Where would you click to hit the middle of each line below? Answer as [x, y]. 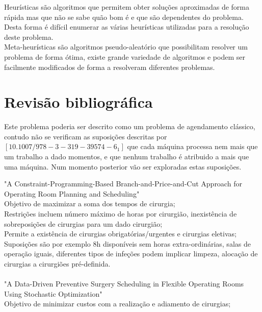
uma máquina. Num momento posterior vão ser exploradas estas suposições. [123, 166]
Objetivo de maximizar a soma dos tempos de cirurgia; [90, 203]
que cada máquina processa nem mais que [192, 146]
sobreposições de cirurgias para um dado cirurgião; [83, 223]
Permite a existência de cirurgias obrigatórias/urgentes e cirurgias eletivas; [120, 234]
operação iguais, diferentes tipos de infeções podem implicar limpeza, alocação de [131, 254]
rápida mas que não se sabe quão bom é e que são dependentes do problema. [124, 17]
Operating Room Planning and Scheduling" [72, 193]
